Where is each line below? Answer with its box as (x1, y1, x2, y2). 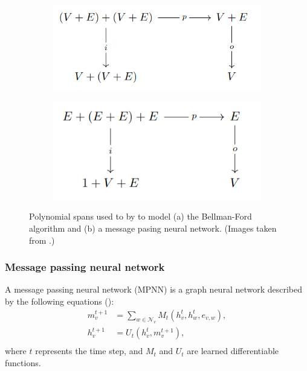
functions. (5, 357, 41, 369)
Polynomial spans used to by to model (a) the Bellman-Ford (29, 210, 252, 223)
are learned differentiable (187, 344, 279, 357)
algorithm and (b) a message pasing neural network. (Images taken (29, 222, 277, 234)
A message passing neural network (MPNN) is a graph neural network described (5, 283, 303, 296)
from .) (29, 233, 55, 246)
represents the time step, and (35, 344, 143, 357)
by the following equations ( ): (5, 295, 114, 307)
